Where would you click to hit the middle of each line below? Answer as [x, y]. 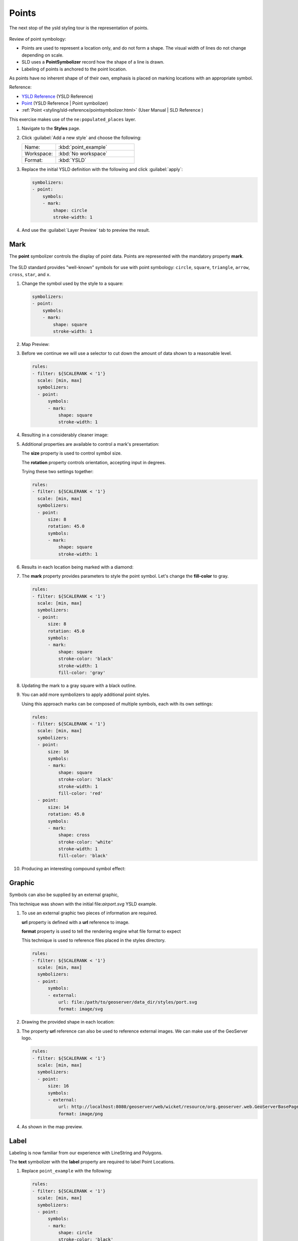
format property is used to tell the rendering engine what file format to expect [101, 931]
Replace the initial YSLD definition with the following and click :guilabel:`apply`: [102, 169]
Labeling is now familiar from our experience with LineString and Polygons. [86, 1153]
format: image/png [80, 1114]
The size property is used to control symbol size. [72, 453]
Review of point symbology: [38, 39]
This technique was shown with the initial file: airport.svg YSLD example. [83, 904]
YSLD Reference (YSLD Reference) [57, 96]
